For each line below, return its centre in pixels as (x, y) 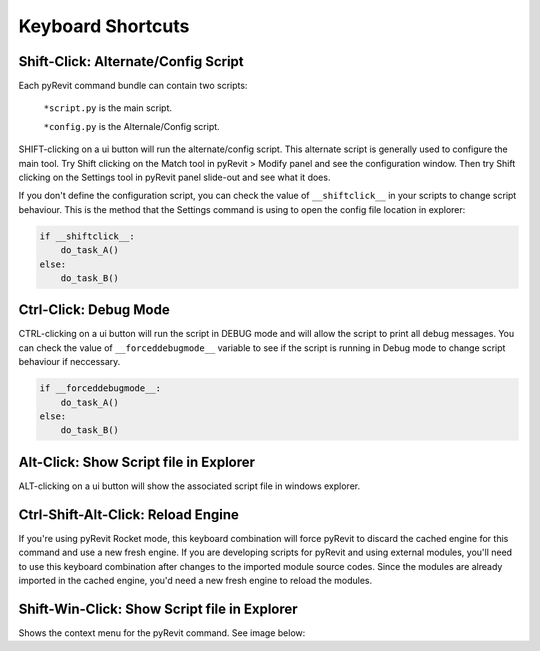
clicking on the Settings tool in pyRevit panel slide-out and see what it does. (174, 177)
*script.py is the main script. (108, 108)
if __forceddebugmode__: (100, 388)
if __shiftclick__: (87, 236)
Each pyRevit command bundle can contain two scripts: (133, 86)
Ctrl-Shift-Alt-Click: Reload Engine (128, 514)
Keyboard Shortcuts (104, 26)
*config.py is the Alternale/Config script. (131, 126)
